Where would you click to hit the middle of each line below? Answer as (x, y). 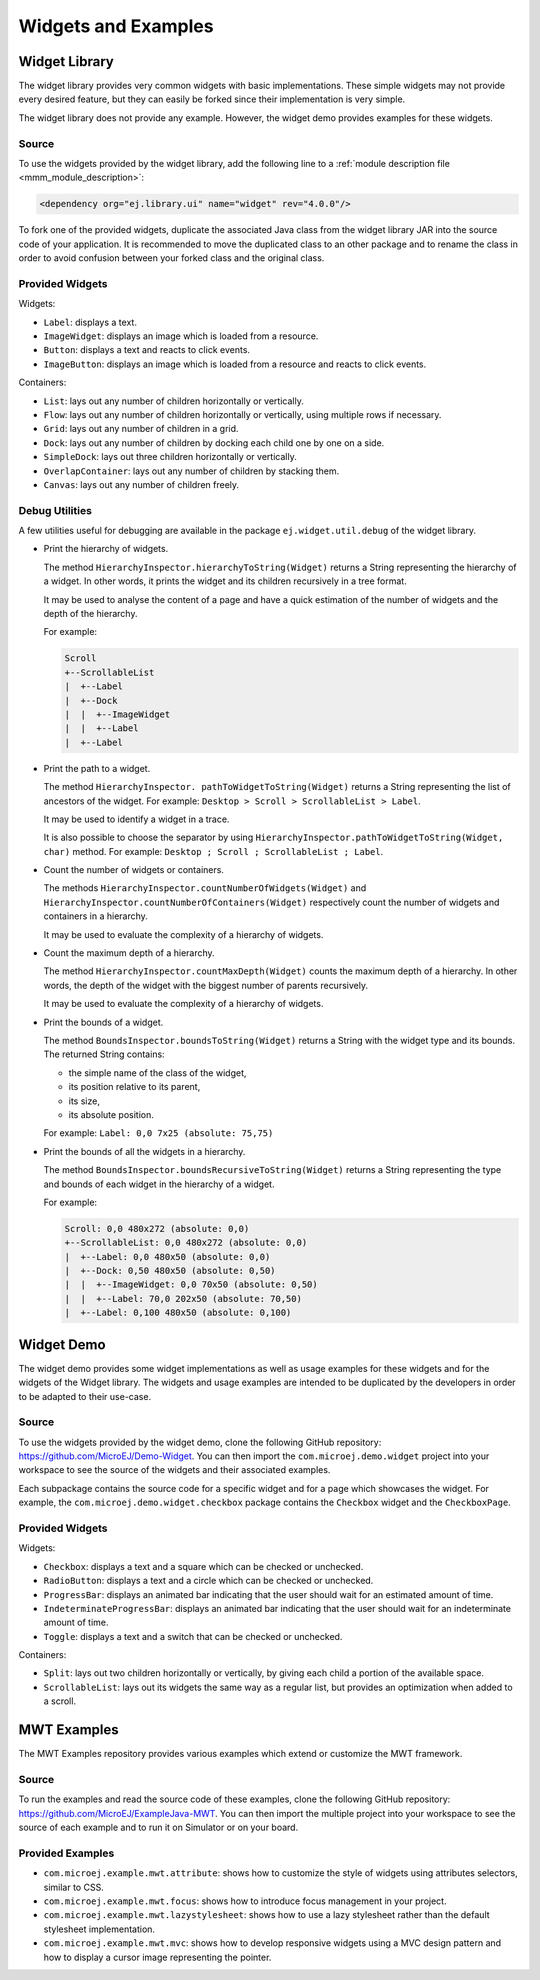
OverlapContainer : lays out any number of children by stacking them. (191, 471)
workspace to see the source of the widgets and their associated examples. (174, 1470)
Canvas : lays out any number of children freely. (141, 484)
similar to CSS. (73, 1887)
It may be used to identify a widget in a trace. (136, 819)
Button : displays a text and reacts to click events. (146, 350)
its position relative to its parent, (134, 1087)
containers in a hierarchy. (96, 916)
